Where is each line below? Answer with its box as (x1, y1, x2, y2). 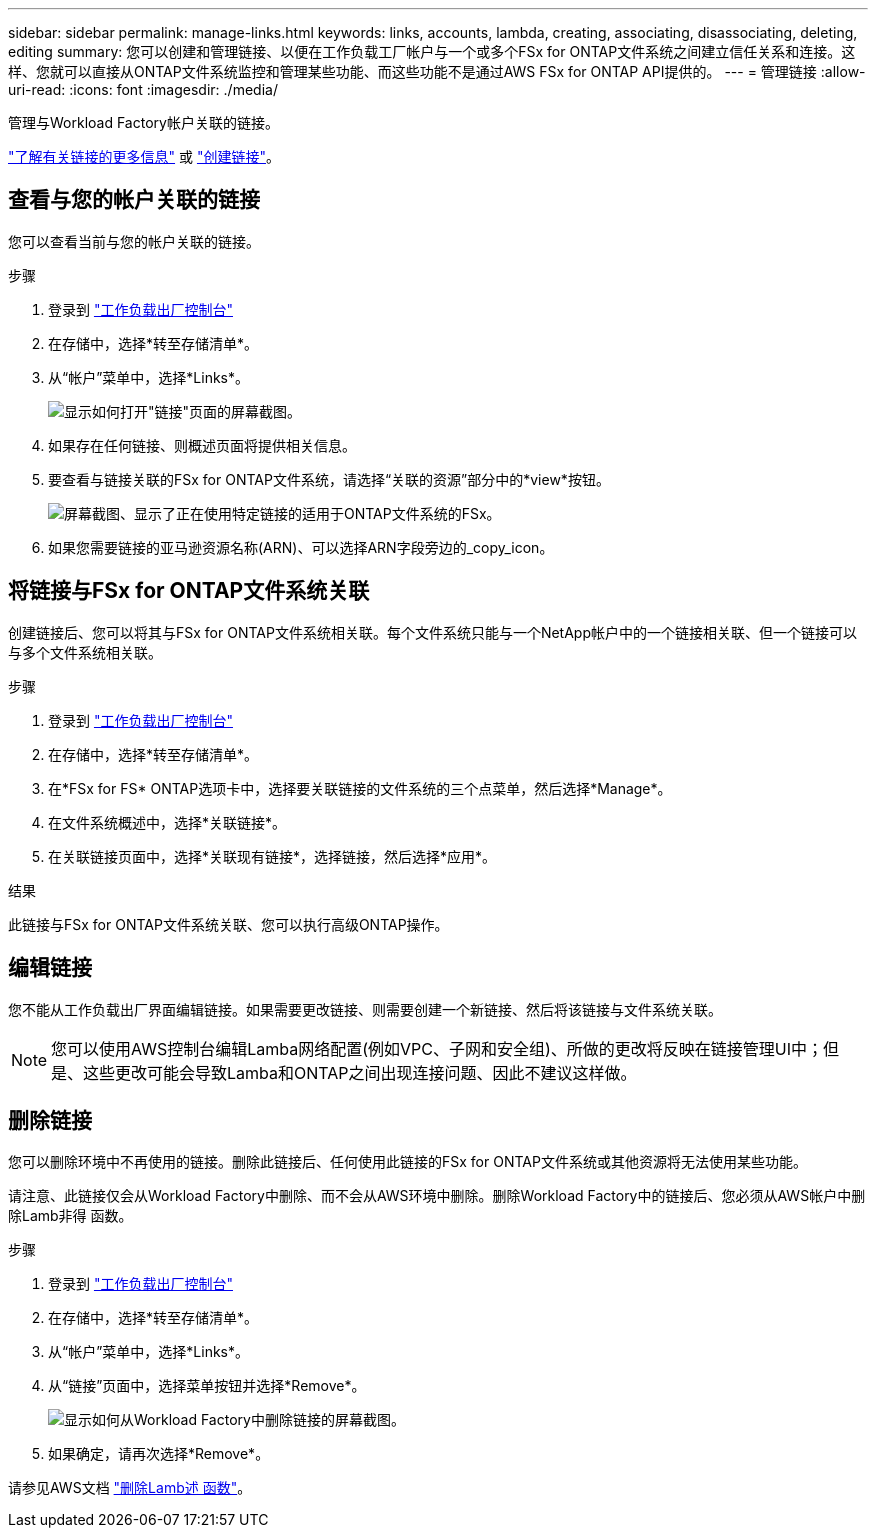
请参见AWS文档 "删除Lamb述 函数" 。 (8, 1479, 252, 1497)
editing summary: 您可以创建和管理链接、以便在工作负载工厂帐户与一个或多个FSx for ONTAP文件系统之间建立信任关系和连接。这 (8, 43, 856, 60)
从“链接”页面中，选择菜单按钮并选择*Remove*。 (48, 1377, 366, 1395)
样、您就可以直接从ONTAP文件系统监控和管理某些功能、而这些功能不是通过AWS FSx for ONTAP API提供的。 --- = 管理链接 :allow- (8, 63, 866, 80)
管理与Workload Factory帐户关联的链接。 (8, 114, 279, 131)
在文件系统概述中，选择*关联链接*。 (48, 813, 287, 831)
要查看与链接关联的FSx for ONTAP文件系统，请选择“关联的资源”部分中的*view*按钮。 (48, 470, 610, 488)
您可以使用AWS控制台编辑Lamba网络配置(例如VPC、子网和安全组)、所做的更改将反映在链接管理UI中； (51, 1038, 824, 1059)
